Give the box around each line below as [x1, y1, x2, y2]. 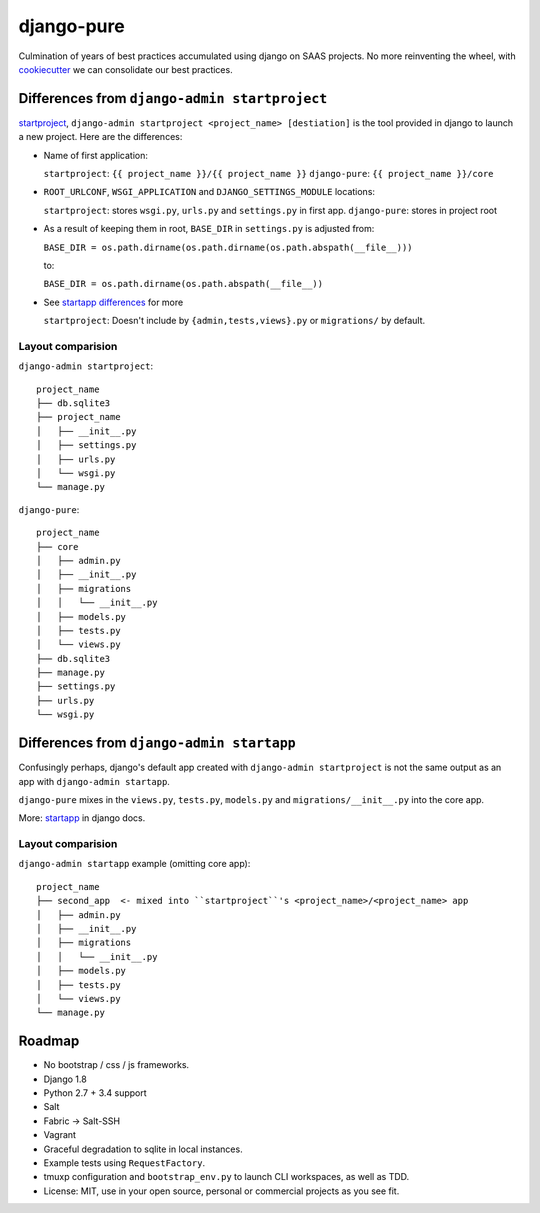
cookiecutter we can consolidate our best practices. [18, 63, 234, 75]
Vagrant [43, 1129, 77, 1141]
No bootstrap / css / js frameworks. [43, 1059, 190, 1071]
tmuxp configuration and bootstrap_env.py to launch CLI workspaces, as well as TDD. [43, 1171, 410, 1183]
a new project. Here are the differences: [18, 131, 183, 143]
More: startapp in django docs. [18, 812, 146, 824]
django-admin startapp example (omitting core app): [18, 858, 251, 870]
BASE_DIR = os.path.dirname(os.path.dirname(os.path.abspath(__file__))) [43, 241, 414, 253]
